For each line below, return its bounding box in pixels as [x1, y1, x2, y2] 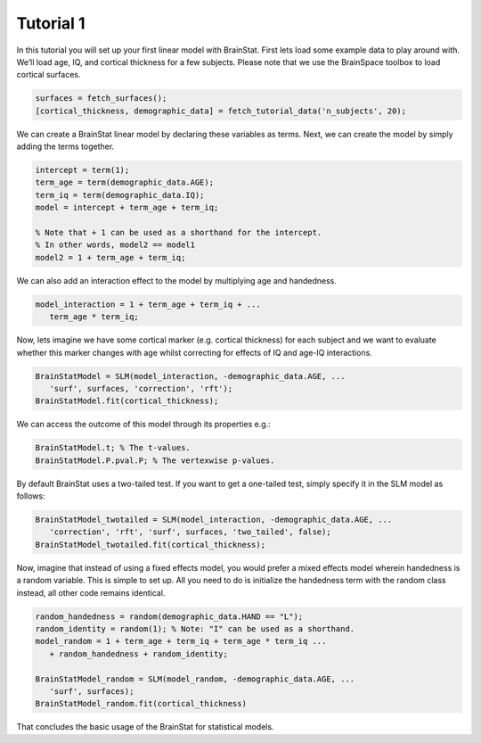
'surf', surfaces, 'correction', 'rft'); [49, 384, 233, 393]
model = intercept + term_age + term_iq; [35, 202, 219, 213]
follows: [16, 491, 45, 501]
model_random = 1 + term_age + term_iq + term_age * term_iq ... [35, 636, 327, 647]
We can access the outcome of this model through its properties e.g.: [16, 419, 271, 430]
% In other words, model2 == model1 [35, 240, 196, 250]
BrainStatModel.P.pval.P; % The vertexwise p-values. [35, 455, 275, 466]
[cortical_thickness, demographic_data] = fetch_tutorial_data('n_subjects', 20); [35, 105, 407, 116]
